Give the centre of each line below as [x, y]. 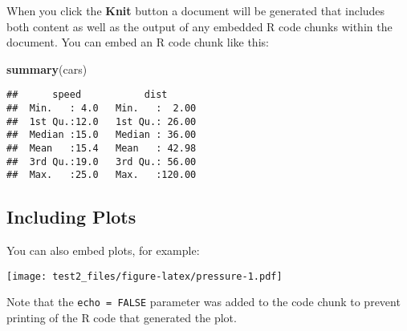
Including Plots [71, 217]
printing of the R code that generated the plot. [122, 318]
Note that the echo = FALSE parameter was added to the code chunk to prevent [203, 302]
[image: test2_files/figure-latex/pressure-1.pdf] [144, 276]
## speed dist [87, 95]
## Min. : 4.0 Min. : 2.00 [102, 109]
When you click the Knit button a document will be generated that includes [196, 10]
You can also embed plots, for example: [103, 250]
